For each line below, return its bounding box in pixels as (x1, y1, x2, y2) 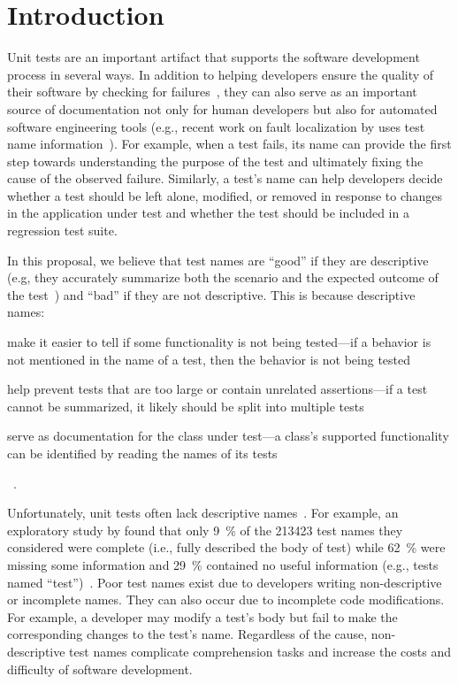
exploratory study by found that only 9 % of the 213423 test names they (7, 520, 403, 539)
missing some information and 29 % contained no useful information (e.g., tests (7, 555, 439, 573)
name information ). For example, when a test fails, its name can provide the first (7, 134, 452, 153)
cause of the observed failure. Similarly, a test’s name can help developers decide (7, 169, 443, 188)
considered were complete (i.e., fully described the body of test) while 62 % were (7, 538, 446, 557)
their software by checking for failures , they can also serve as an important (7, 82, 417, 101)
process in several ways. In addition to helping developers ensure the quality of (7, 65, 434, 83)
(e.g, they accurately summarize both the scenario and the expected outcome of (7, 268, 439, 287)
